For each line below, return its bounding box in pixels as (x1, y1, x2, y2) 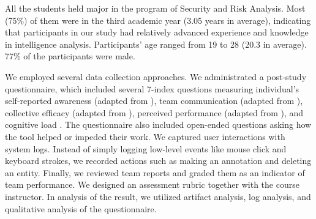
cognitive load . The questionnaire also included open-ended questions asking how (5, 118, 312, 131)
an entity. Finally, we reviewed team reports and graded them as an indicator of (5, 166, 305, 179)
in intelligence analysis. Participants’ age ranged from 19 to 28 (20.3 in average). (5, 37, 307, 50)
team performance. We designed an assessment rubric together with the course (5, 178, 299, 191)
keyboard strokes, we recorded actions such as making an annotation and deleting (5, 154, 312, 167)
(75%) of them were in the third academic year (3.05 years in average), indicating (5, 13, 311, 26)
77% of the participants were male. (5, 50, 135, 62)
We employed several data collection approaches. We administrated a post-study (5, 70, 307, 83)
